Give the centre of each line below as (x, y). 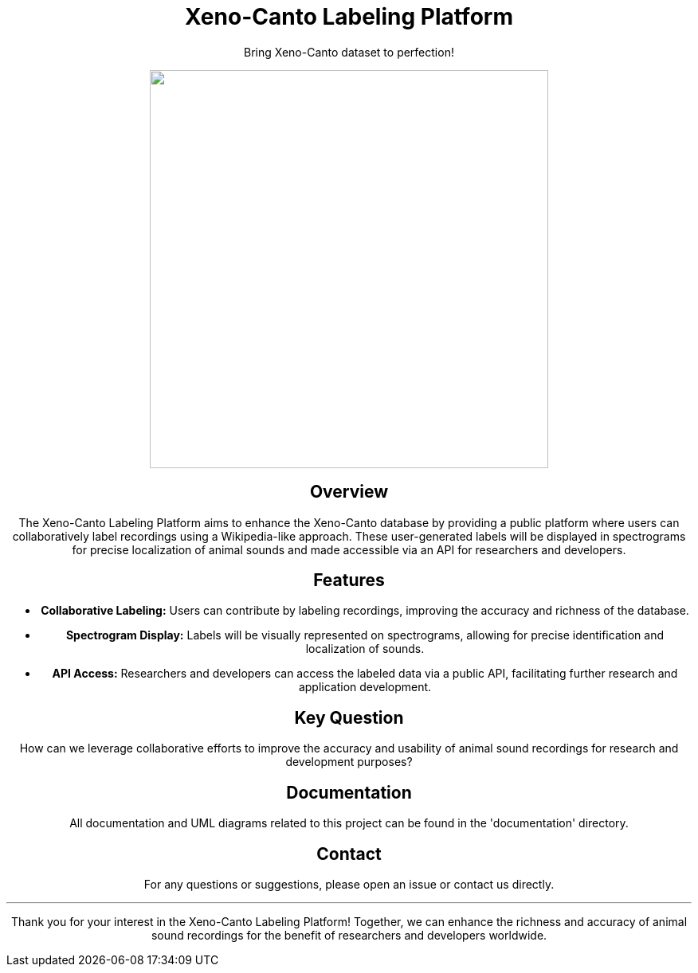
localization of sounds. (365, 649)
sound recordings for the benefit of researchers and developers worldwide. (349, 935)
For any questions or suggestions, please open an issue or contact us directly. (349, 884)
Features (349, 580)
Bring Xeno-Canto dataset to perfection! (349, 52)
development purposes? (349, 762)
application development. (365, 687)
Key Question (349, 717)
